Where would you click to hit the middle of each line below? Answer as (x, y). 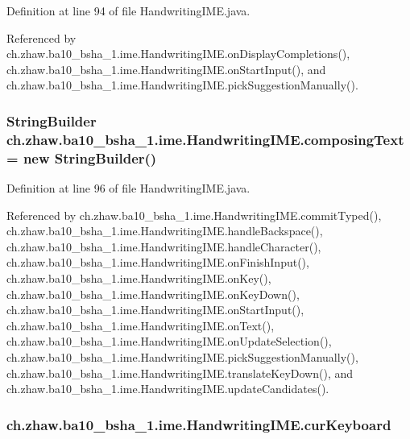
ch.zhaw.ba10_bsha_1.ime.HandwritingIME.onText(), (141, 325)
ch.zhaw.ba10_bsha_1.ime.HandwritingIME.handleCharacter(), (164, 246)
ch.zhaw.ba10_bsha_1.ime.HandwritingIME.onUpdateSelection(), (169, 341)
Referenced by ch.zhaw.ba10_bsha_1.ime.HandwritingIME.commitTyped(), (194, 215)
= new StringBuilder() (82, 157)
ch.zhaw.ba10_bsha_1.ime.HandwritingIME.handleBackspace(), (165, 231)
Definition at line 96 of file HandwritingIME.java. (128, 188)
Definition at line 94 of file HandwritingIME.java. (128, 10)
